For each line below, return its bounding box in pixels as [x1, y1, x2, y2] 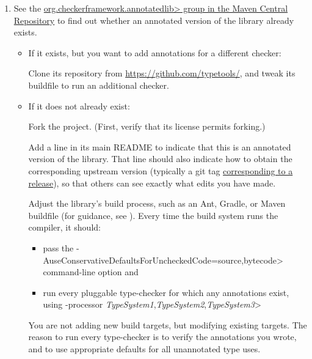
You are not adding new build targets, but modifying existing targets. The [28, 318, 307, 331]
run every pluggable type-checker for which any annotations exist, [43, 286, 289, 298]
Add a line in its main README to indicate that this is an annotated [28, 140, 291, 153]
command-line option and [43, 265, 139, 278]
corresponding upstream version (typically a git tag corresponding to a [28, 164, 293, 177]
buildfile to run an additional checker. [28, 78, 169, 91]
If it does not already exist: [28, 99, 130, 112]
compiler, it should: [28, 221, 101, 234]
